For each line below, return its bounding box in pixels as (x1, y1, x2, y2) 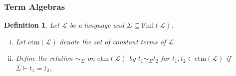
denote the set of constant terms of (59, 36, 166, 46)
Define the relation (15, 53, 73, 63)
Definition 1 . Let (4, 20, 59, 30)
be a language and (69, 20, 124, 30)
